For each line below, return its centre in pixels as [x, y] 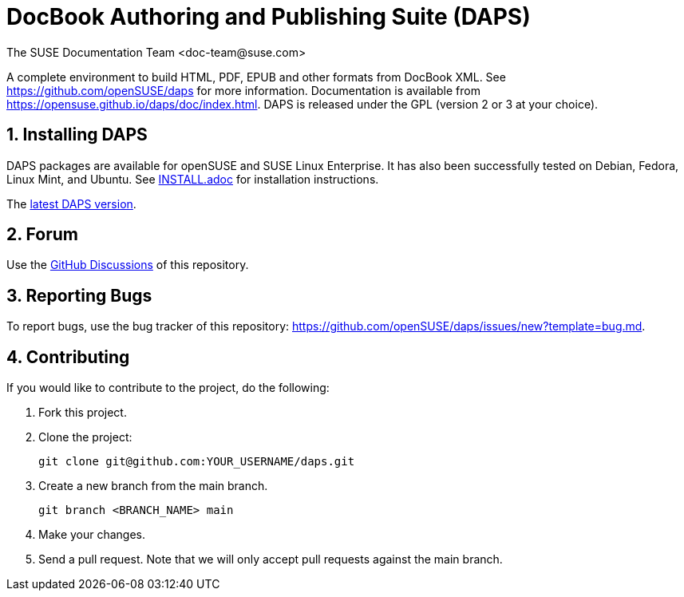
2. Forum [42, 235]
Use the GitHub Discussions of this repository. [128, 265]
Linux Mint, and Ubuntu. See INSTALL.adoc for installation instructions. [193, 179]
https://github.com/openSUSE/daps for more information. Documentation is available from [243, 90]
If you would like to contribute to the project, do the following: [168, 388]
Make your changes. [92, 535]
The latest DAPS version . [71, 204]
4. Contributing [68, 357]
